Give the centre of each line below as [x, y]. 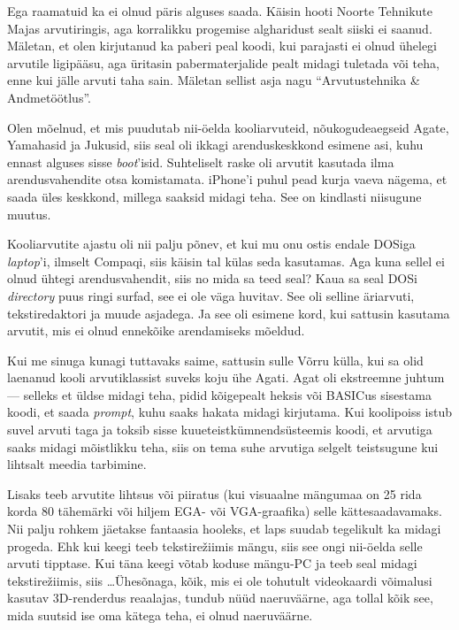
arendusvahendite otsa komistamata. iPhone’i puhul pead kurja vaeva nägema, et [227, 179]
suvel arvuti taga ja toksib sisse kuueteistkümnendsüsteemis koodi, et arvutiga [220, 430]
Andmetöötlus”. [49, 97]
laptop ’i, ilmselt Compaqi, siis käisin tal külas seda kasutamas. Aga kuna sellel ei [226, 261]
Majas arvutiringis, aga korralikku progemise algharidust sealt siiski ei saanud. [220, 28]
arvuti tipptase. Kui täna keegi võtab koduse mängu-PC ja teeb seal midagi [212, 563]
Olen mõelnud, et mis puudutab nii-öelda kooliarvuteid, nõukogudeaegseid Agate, [228, 127]
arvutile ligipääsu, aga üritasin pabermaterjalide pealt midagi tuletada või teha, [223, 62]
